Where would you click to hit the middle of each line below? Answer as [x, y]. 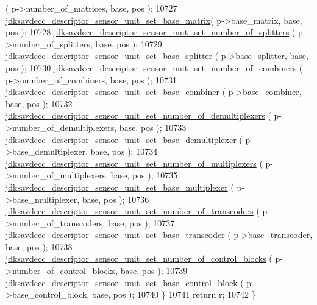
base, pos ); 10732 [39, 103]
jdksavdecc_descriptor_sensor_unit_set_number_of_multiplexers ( [134, 163]
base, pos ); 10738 [39, 246]
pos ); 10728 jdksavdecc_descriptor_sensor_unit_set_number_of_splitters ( [151, 32]
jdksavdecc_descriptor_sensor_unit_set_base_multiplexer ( [120, 187]
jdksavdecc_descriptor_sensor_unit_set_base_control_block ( [125, 282]
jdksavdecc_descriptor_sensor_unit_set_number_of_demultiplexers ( [138, 115]
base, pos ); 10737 [141, 223]
